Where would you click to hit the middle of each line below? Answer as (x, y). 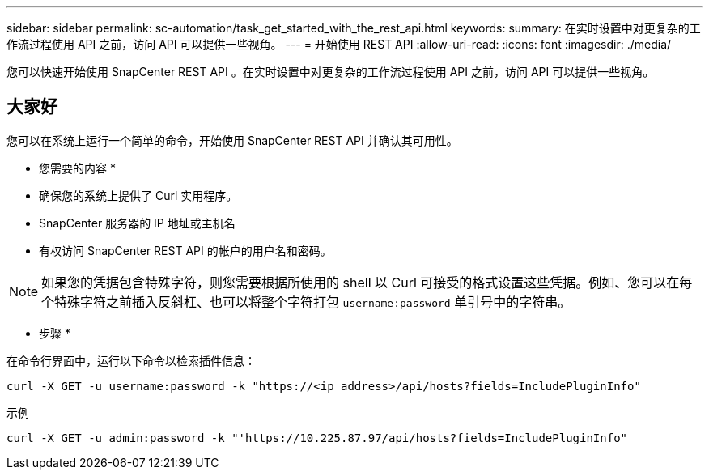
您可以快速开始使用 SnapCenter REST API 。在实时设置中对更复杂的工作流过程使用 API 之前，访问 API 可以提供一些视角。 (331, 72)
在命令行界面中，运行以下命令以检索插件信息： (131, 360)
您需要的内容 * (77, 168)
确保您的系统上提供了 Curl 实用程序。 (138, 195)
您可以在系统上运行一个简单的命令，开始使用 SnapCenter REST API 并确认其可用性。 (232, 140)
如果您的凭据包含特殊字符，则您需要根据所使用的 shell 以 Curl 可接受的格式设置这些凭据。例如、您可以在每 (367, 282)
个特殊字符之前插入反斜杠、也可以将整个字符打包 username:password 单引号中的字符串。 (306, 302)
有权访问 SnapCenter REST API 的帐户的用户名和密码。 (185, 250)
